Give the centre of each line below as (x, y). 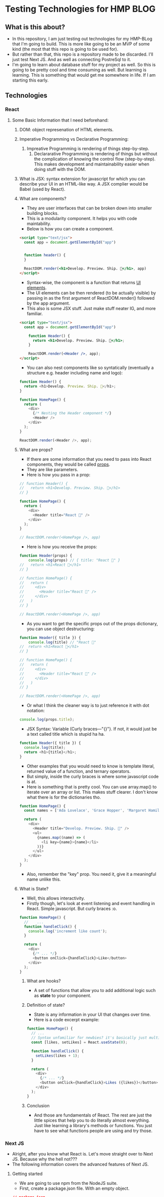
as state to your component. (63, 996)
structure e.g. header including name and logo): (75, 373)
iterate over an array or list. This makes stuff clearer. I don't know (92, 792)
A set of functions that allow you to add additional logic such (95, 991)
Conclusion (38, 1105)
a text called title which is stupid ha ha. (66, 734)
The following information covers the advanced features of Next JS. (80, 1164)
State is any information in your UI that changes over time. (92, 1014)
